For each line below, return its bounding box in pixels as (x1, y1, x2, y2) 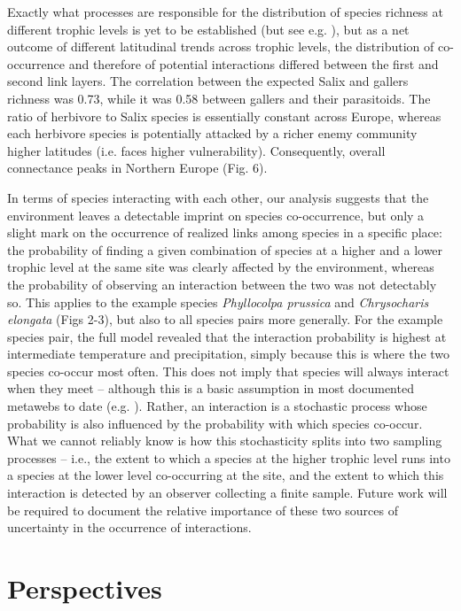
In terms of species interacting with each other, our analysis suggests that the (7, 188, 429, 206)
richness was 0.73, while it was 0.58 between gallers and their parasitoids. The (7, 89, 431, 107)
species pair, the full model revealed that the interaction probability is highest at (7, 327, 447, 345)
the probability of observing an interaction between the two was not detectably (7, 275, 437, 293)
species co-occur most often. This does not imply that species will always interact (7, 361, 449, 380)
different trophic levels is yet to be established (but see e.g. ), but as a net (7, 19, 410, 38)
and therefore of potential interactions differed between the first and (68, 54, 439, 73)
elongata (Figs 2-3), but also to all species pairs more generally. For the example (7, 310, 443, 329)
